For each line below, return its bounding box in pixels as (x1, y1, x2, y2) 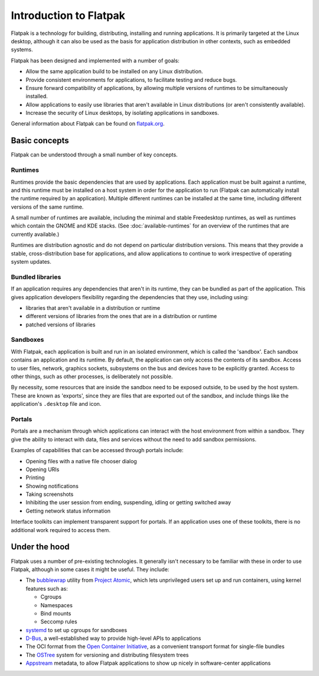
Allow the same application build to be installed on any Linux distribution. (25, 68, 203, 75)
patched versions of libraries (25, 321, 96, 328)
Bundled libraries (11, 273, 61, 281)
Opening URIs (25, 466, 60, 473)
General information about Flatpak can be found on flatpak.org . (11, 120, 165, 127)
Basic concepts (11, 136, 69, 146)
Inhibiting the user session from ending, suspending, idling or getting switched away (25, 499, 232, 506)
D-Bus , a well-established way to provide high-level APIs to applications (25, 635, 201, 642)
